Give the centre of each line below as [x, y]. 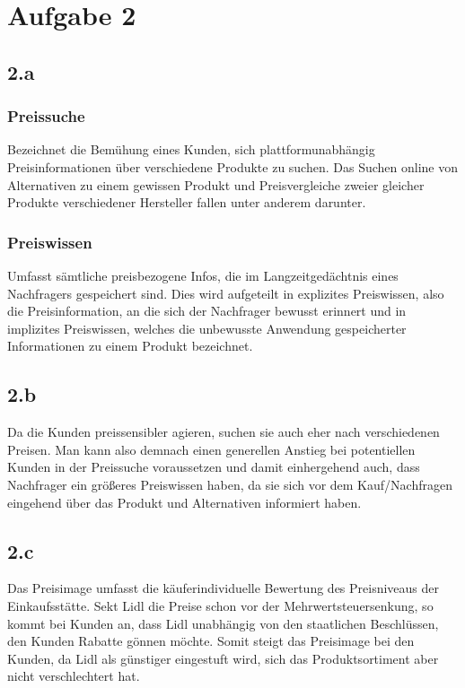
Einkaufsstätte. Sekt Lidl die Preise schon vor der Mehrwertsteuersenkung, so [220, 605]
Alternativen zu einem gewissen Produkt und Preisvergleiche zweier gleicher [216, 184]
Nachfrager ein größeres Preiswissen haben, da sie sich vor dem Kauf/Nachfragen [230, 484]
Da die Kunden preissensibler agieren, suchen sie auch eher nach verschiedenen [224, 432]
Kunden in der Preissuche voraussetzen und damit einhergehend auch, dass [214, 467]
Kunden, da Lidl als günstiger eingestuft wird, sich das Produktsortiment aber [223, 658]
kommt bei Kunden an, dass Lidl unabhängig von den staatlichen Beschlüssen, [223, 623]
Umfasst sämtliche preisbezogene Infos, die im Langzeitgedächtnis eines [203, 275]
